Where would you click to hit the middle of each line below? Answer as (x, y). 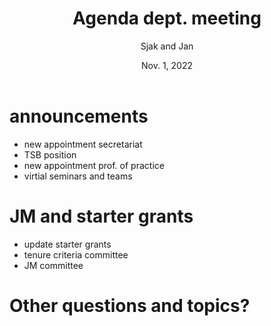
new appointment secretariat (83, 144)
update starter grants (67, 244)
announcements (79, 116)
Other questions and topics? (130, 305)
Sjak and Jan (167, 46)
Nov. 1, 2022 (166, 65)
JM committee (53, 265)
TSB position (50, 154)
